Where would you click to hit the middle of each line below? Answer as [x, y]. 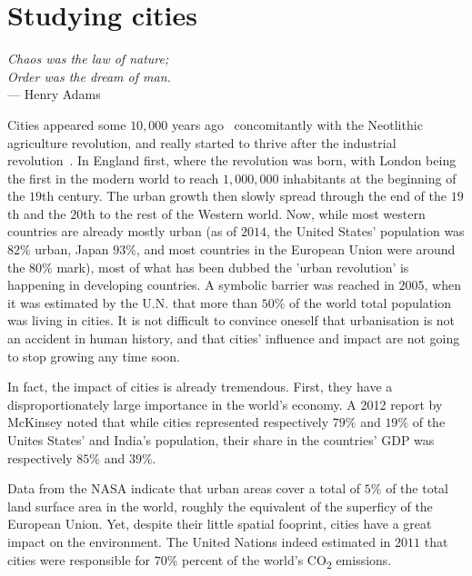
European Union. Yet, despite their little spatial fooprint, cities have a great [220, 524]
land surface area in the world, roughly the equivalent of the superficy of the [220, 506]
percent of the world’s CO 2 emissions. [287, 561]
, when [443, 285]
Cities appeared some [67, 124]
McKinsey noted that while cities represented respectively [168, 422]
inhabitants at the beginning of [370, 178]
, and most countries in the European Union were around [296, 249]
